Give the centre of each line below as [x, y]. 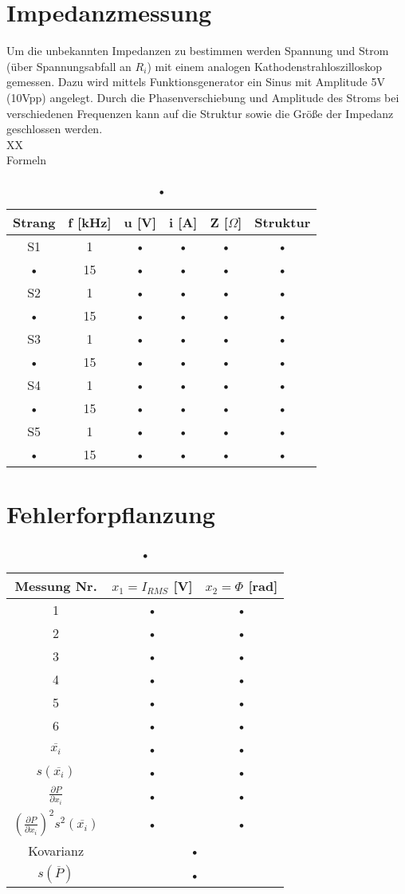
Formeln [27, 160]
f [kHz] [90, 222]
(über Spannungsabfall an [69, 66]
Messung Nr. [56, 586]
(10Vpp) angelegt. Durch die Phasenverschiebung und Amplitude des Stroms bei [203, 97]
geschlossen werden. [55, 129]
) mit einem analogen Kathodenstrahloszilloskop [265, 66]
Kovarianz [56, 851]
